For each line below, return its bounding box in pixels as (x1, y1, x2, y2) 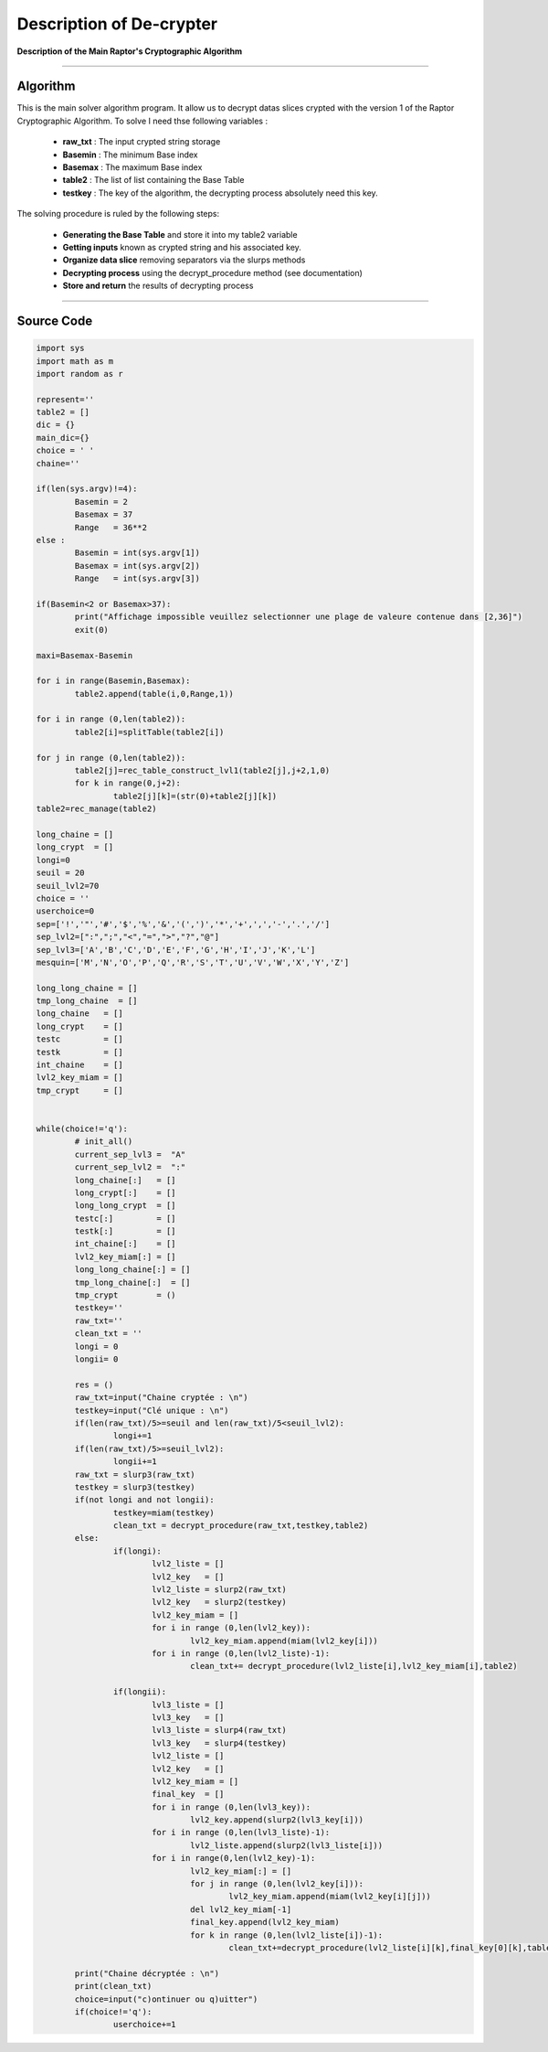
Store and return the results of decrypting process (62, 280, 254, 292)
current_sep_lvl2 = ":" (74, 1162, 186, 1172)
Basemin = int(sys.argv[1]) (74, 548, 201, 558)
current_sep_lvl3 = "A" (74, 1149, 186, 1160)
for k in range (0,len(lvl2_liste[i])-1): (190, 1929, 384, 1940)
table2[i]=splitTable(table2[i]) (74, 727, 225, 737)
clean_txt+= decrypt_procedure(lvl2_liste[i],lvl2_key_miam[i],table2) (190, 1661, 518, 1672)
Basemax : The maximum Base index (62, 162, 203, 173)
